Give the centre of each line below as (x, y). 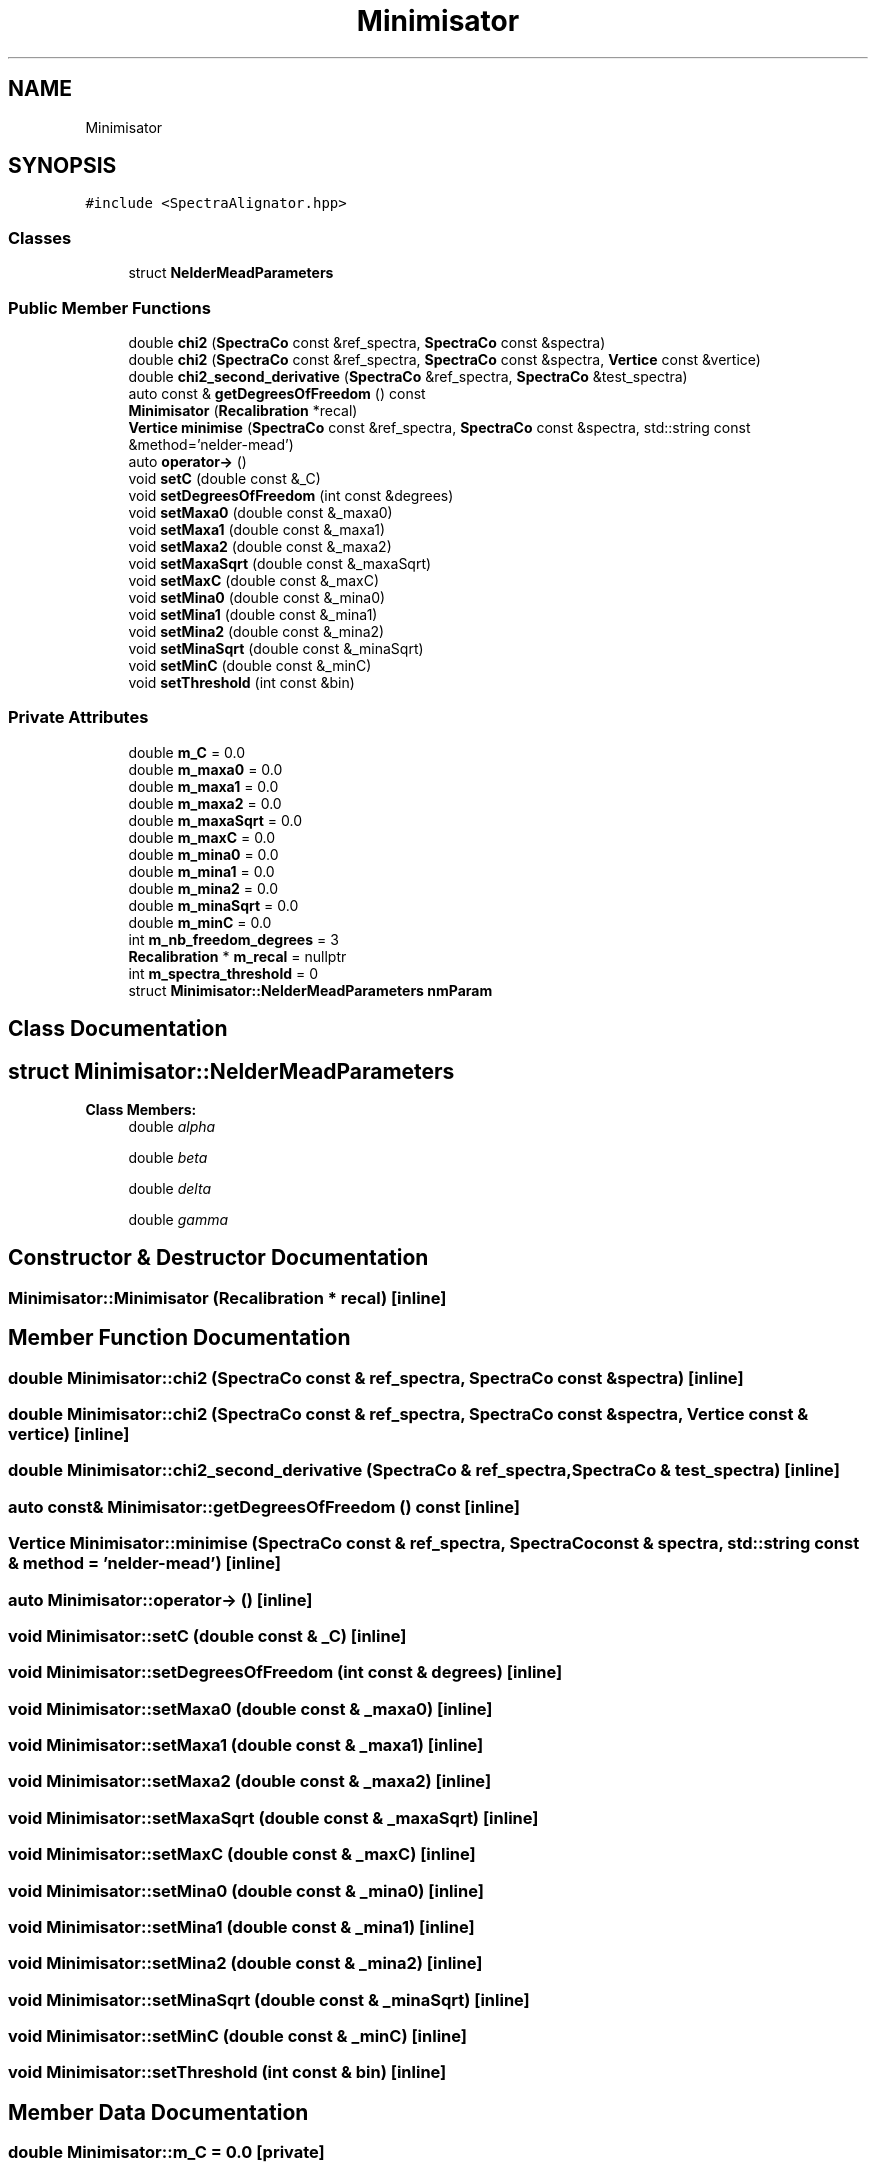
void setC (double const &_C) (224, 478)
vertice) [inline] (69, 1434)
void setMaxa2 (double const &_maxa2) (260, 546)
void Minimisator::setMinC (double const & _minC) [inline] (237, 2036)
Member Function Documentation (179, 1338)
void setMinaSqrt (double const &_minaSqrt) (276, 648)
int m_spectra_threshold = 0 (223, 973)
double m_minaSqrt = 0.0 (213, 905)
